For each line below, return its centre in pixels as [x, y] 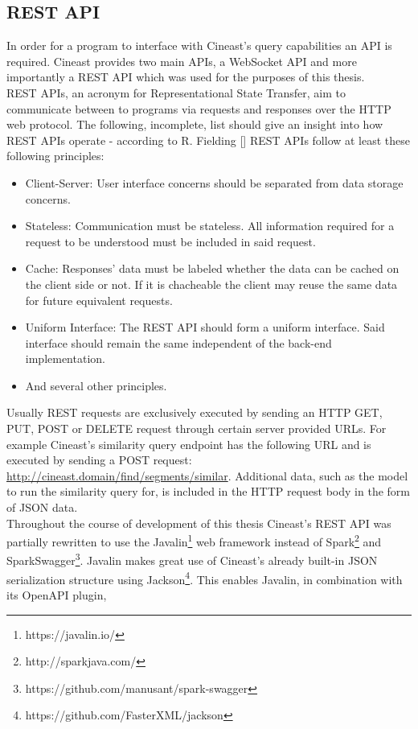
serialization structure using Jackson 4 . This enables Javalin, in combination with [205, 578]
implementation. [65, 358]
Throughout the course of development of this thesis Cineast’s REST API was [199, 523]
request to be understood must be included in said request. [170, 241]
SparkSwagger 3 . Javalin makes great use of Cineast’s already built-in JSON [192, 559]
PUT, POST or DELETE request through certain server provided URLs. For [197, 428]
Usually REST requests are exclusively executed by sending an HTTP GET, [195, 412]
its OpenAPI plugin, [57, 594]
